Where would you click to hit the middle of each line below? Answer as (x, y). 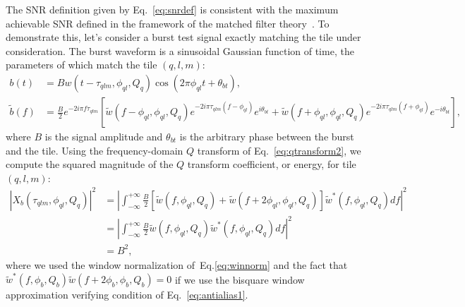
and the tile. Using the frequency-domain (95, 150)
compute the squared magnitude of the (90, 164)
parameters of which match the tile (81, 65)
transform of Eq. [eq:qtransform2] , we (279, 150)
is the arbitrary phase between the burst (267, 137)
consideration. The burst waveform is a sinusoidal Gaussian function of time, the (180, 50)
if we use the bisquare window (240, 279)
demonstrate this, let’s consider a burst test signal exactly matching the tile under (183, 37)
